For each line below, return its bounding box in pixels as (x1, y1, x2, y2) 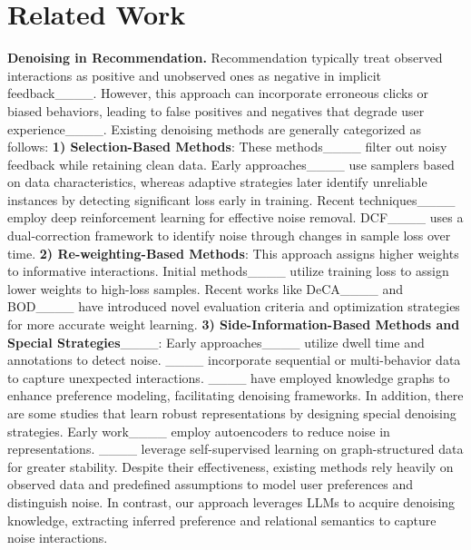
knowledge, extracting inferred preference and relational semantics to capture (7, 510, 437, 529)
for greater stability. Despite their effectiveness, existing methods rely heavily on (7, 457, 454, 476)
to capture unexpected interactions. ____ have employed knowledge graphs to (7, 368, 450, 387)
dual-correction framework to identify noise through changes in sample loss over (7, 226, 451, 245)
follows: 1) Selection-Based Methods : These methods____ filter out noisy (7, 137, 447, 156)
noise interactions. (7, 528, 108, 547)
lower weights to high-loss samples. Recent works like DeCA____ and (7, 279, 404, 298)
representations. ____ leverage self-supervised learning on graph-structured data (7, 439, 464, 458)
